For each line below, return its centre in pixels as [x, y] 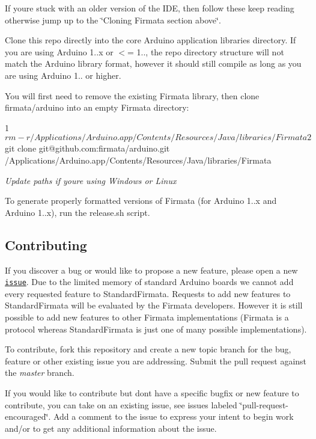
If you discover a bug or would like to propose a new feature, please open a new [151, 270]
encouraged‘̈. [28, 416]
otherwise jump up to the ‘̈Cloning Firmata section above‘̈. [113, 20]
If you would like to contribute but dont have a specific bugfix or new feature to [152, 392]
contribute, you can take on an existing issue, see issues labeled [121, 404]
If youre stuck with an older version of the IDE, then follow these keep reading [150, 8]
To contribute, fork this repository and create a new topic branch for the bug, [148, 349]
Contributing [46, 244]
